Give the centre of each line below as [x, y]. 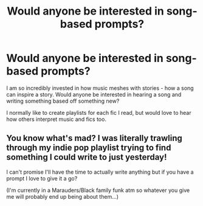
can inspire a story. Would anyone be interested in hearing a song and [94, 94]
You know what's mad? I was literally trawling [94, 138]
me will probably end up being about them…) [63, 196]
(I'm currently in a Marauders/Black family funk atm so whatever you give [98, 190]
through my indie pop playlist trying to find [89, 148]
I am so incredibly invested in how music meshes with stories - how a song [100, 88]
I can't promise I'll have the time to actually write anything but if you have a [100, 172]
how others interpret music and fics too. [56, 119]
